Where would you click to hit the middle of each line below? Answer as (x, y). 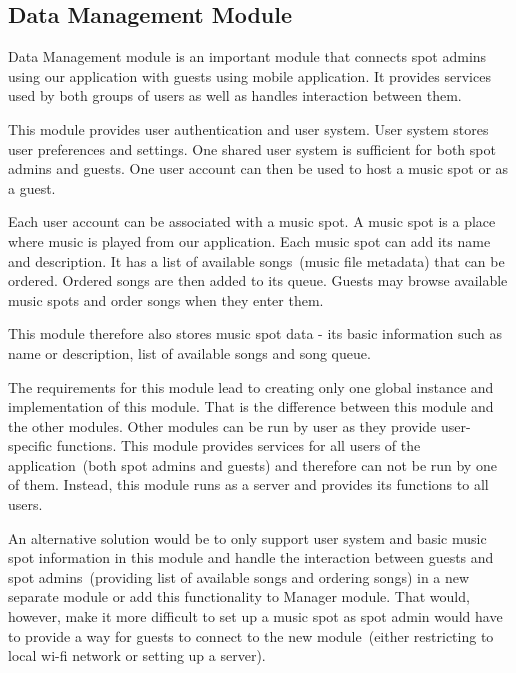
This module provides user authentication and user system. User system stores (248, 128)
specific (30, 445)
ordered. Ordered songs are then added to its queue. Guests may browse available (258, 280)
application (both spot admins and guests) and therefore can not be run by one (252, 464)
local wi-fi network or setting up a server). (137, 655)
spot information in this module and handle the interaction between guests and (251, 557)
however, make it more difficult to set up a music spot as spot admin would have (255, 616)
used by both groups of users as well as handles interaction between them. (235, 95)
